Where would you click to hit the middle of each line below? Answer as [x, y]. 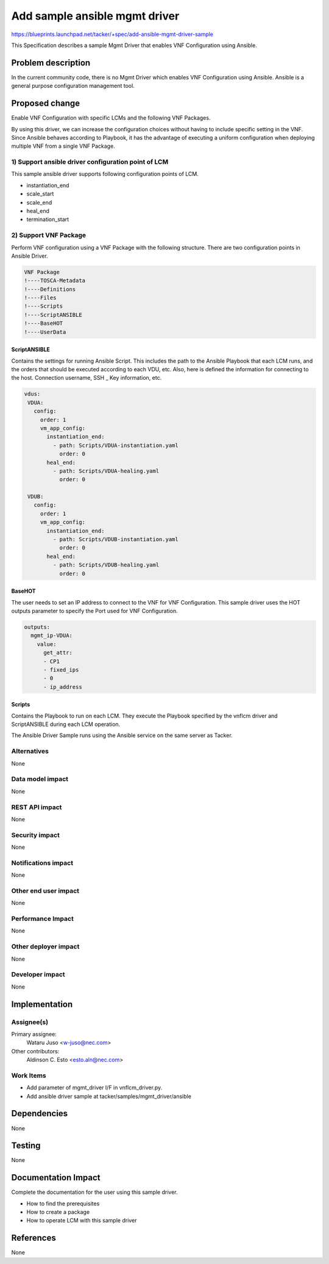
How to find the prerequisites [63, 1204]
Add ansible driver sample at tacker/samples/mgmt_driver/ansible [109, 1096]
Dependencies [40, 1113]
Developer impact [38, 975]
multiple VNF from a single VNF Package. [63, 146]
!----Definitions [50, 289]
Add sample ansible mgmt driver [95, 16]
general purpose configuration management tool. [73, 86]
